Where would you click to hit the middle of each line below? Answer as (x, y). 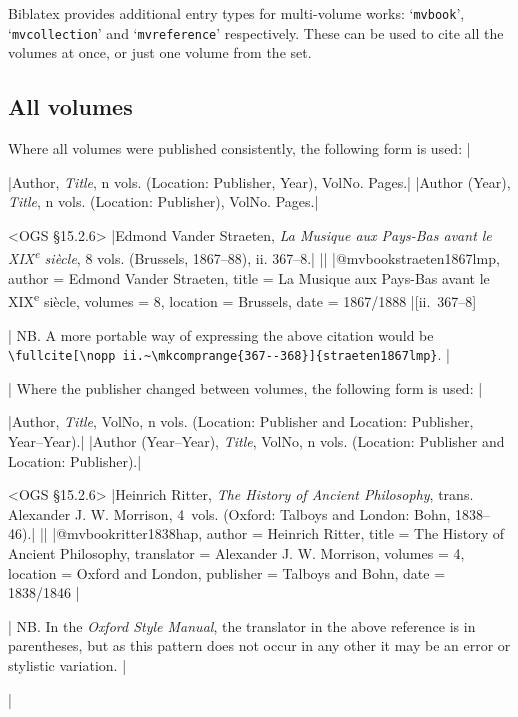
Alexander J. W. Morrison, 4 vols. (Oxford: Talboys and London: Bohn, (229, 513)
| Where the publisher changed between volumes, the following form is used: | (245, 387)
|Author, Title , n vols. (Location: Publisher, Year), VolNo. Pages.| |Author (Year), (259, 181)
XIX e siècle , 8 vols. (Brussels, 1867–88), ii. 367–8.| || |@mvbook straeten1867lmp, (254, 257)
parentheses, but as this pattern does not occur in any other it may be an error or (259, 645)
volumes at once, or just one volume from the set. (160, 52)
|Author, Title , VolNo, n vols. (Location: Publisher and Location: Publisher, (241, 421)
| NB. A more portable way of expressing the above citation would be (221, 334)
